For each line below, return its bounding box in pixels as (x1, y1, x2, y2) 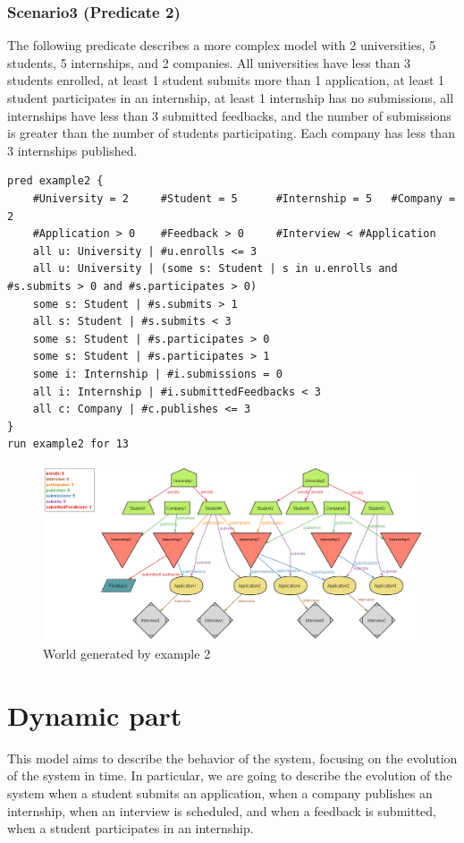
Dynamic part (7, 696, 182, 733)
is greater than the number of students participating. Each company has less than (7, 123, 455, 142)
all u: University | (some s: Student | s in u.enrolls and (32, 262, 398, 276)
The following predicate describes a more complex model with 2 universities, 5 (7, 36, 436, 55)
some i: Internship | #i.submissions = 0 (32, 367, 283, 380)
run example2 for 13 (7, 438, 130, 451)
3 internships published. (7, 140, 138, 159)
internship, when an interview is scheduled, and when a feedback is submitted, (7, 801, 436, 820)
